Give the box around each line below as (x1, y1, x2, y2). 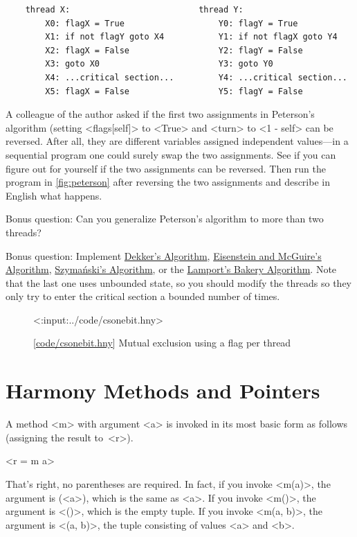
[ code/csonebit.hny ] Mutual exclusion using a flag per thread (33, 335, 291, 350)
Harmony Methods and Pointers (6, 376, 320, 405)
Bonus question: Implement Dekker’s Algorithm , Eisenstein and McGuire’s (6, 248, 322, 263)
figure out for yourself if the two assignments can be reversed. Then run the (6, 161, 326, 175)
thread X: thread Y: (25, 5, 244, 15)
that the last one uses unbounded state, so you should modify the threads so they (6, 275, 351, 290)
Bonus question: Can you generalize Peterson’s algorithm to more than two (6, 211, 324, 226)
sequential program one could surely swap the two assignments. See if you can (6, 147, 336, 161)
